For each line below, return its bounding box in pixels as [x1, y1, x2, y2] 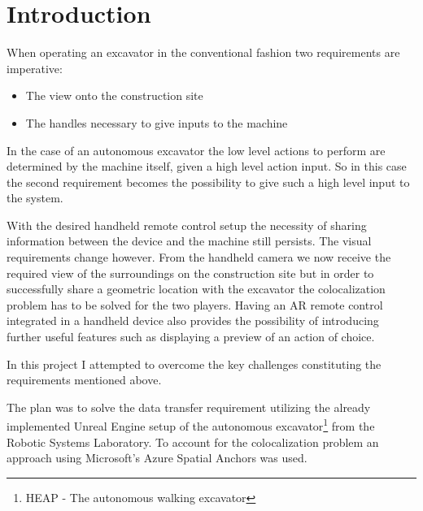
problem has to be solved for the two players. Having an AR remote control [7, 296, 383, 313]
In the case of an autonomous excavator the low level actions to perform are [7, 141, 386, 158]
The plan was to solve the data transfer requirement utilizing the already [7, 398, 371, 415]
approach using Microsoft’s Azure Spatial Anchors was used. [7, 449, 307, 466]
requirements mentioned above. [7, 371, 162, 388]
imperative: [7, 59, 63, 76]
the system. [7, 189, 63, 206]
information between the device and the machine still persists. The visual [7, 232, 372, 249]
